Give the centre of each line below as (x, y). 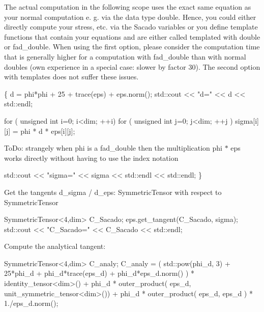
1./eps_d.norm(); (31, 303)
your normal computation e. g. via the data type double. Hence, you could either (130, 17)
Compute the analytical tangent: (55, 246)
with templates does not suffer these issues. (71, 77)
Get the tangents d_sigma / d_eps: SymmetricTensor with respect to (113, 192)
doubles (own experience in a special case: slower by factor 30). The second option (132, 66)
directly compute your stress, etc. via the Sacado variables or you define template (131, 27)
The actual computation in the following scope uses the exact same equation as (128, 7)
